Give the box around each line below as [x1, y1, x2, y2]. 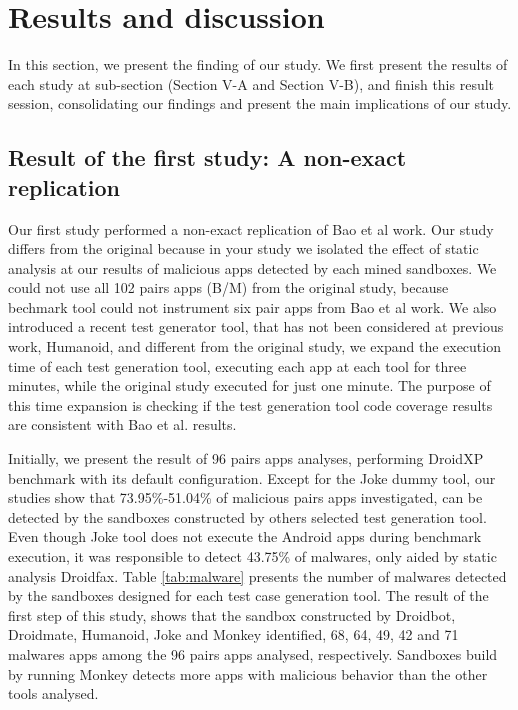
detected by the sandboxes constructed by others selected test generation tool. [8, 506, 487, 527]
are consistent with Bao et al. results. [8, 414, 237, 435]
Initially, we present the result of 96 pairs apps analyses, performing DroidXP [8, 448, 484, 469]
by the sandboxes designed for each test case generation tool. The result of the [8, 585, 489, 606]
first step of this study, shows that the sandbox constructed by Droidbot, [8, 604, 456, 625]
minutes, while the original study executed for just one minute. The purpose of [8, 375, 491, 396]
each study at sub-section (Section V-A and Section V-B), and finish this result [8, 73, 495, 94]
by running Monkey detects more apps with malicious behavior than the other [8, 663, 488, 684]
